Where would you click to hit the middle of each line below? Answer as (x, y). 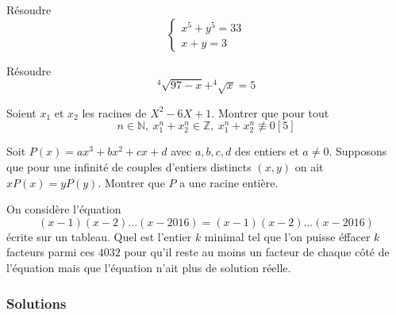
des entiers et (267, 151)
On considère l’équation (64, 209)
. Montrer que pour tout (270, 112)
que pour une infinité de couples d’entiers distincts (129, 167)
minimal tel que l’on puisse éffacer (287, 236)
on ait (309, 167)
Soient (21, 112)
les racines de (114, 112)
